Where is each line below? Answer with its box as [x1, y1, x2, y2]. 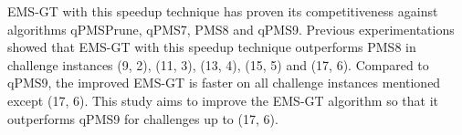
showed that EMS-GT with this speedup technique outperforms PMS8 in [7, 37, 416, 57]
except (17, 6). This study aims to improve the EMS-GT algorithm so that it [7, 90, 438, 109]
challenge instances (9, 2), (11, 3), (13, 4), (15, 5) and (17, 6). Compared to [7, 55, 429, 74]
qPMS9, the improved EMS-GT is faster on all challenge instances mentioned [7, 73, 441, 92]
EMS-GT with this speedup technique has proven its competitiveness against [7, 2, 438, 20]
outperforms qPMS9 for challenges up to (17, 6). [7, 109, 278, 128]
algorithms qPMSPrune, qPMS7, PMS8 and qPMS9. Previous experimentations [7, 19, 455, 38]
